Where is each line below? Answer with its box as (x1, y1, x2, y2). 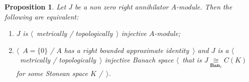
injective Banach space (104, 54, 174, 65)
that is (182, 54, 202, 65)
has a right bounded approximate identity (64, 44, 189, 55)
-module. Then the (176, 1, 232, 11)
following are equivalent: (4, 11, 78, 21)
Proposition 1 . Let (4, 1, 66, 11)
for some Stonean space (16, 68, 88, 78)
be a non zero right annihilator (74, 1, 168, 11)
